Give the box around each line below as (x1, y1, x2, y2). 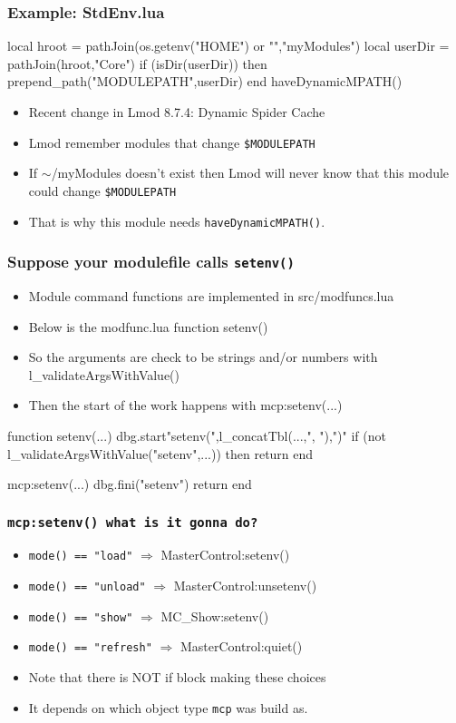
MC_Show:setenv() (160, 606, 269, 625)
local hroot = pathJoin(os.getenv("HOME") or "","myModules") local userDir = (7, 36, 450, 55)
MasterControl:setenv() (160, 545, 290, 564)
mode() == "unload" (28, 581, 146, 594)
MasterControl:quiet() (179, 637, 303, 656)
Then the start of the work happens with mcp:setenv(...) (28, 396, 343, 415)
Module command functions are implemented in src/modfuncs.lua (28, 286, 394, 305)
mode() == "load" (28, 550, 133, 563)
